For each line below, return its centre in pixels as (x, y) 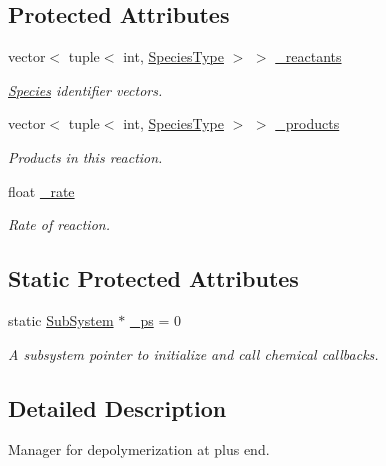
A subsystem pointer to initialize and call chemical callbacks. (193, 353)
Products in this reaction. (85, 156)
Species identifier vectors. (85, 89)
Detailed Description (117, 407)
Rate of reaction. (59, 224)
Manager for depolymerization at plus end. (139, 449)
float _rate (41, 190)
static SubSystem (61, 319)
